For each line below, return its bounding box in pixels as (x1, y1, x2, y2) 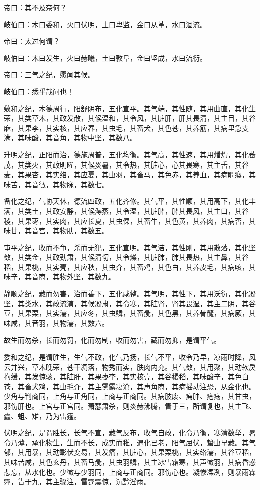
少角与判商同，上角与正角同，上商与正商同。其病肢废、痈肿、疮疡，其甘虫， (4, 391, 256, 401)
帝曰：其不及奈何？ (4, 2, 67, 12)
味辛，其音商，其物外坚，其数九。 (4, 271, 116, 282)
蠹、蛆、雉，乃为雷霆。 (4, 410, 81, 421)
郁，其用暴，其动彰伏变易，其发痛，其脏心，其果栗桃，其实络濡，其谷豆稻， (4, 447, 256, 457)
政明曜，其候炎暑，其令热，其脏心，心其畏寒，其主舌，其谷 (52, 159, 249, 170)
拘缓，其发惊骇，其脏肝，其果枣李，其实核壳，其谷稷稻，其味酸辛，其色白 (4, 371, 249, 382)
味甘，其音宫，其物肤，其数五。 (4, 225, 109, 236)
